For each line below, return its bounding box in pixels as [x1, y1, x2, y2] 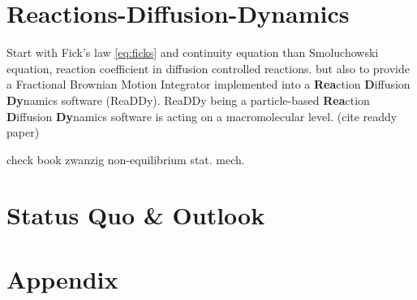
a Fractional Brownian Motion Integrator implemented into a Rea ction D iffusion [6, 76, 411, 93]
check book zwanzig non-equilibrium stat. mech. [6, 150, 245, 167]
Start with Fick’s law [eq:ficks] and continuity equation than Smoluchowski [6, 44, 379, 61]
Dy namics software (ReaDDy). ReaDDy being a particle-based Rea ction [6, 91, 370, 108]
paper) [6, 124, 40, 141]
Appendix [6, 262, 118, 295]
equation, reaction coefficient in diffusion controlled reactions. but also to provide [6, 59, 411, 76]
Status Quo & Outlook [6, 198, 265, 232]
